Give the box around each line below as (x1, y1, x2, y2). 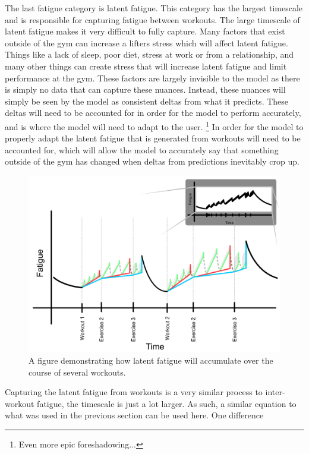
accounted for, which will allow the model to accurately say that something (5, 143, 279, 156)
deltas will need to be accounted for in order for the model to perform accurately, (5, 106, 301, 119)
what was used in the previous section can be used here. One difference (5, 409, 264, 421)
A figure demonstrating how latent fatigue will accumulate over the (29, 354, 273, 367)
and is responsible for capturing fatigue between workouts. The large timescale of (5, 13, 300, 26)
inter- (265, 386, 285, 398)
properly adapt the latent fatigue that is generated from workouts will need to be (5, 132, 301, 144)
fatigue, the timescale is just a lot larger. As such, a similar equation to (37, 397, 297, 409)
